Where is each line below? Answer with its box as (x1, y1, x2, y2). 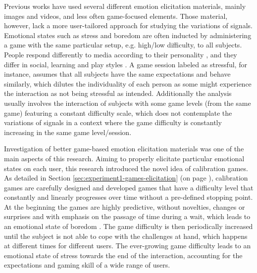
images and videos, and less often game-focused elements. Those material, (4, 10, 228, 21)
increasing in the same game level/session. (4, 127, 132, 137)
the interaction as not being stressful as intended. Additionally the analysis (4, 88, 232, 98)
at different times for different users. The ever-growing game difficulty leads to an (4, 240, 251, 251)
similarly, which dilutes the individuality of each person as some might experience (4, 78, 252, 89)
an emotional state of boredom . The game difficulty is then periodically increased (4, 221, 253, 231)
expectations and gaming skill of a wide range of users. (4, 260, 170, 270)
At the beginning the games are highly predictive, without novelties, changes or (4, 201, 245, 212)
